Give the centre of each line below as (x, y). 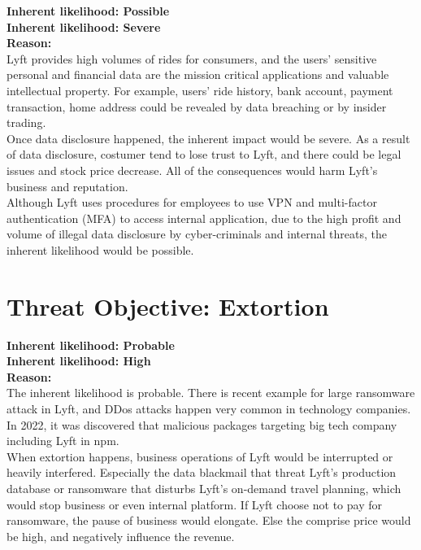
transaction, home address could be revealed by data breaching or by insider (197, 106)
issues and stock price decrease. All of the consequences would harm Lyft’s (192, 170)
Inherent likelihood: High (79, 361)
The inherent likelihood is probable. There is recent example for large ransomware (211, 393)
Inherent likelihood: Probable (91, 345)
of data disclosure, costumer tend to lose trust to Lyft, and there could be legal (204, 154)
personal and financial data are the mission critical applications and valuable (198, 74)
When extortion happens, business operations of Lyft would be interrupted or (200, 456)
